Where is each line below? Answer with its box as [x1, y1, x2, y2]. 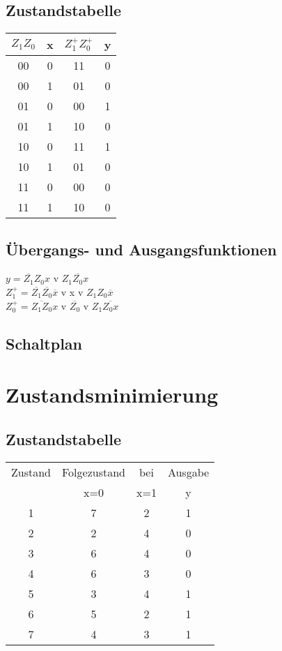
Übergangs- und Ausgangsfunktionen [6, 238, 277, 260]
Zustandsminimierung [6, 380, 219, 409]
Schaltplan [6, 332, 82, 354]
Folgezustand [62, 463, 125, 480]
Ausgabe [167, 463, 210, 480]
